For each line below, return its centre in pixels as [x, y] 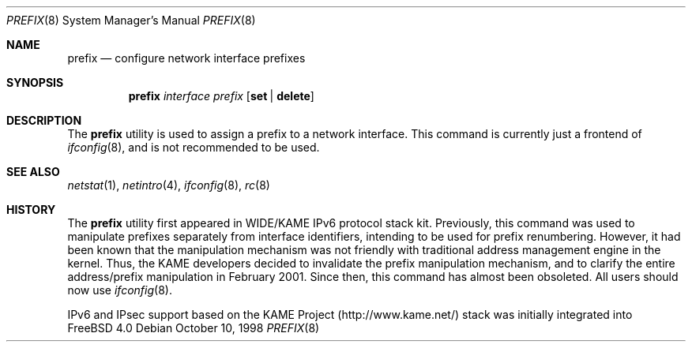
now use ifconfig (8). [120, 290]
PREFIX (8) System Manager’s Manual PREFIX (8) [131, 20]
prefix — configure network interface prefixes [186, 58]
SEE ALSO [33, 172]
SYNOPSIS [35, 82]
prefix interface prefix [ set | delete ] [221, 96]
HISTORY [31, 210]
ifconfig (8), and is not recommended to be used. [194, 147]
